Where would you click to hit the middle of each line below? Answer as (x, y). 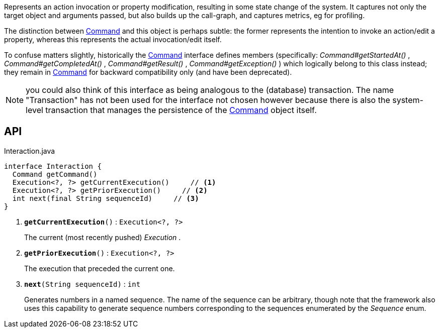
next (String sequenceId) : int (82, 284)
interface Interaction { (53, 166)
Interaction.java (30, 151)
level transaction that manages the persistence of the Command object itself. (171, 110)
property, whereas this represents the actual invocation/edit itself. (113, 39)
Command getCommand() (55, 174)
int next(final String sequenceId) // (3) (106, 198)
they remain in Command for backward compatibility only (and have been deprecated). (148, 72)
